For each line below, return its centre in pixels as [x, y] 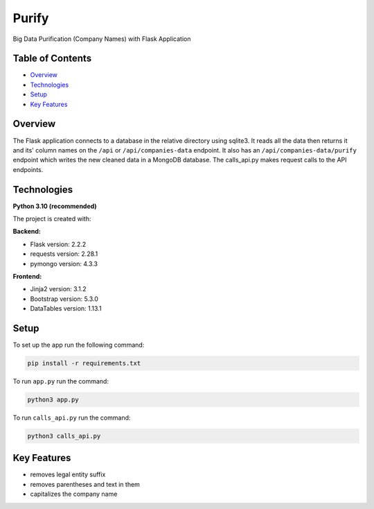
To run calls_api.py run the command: [72, 417]
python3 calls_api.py [64, 436]
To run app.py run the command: [61, 381]
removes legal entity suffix [68, 474]
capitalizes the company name [74, 494]
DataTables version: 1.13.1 [66, 309]
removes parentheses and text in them [85, 484]
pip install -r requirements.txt [84, 363]
